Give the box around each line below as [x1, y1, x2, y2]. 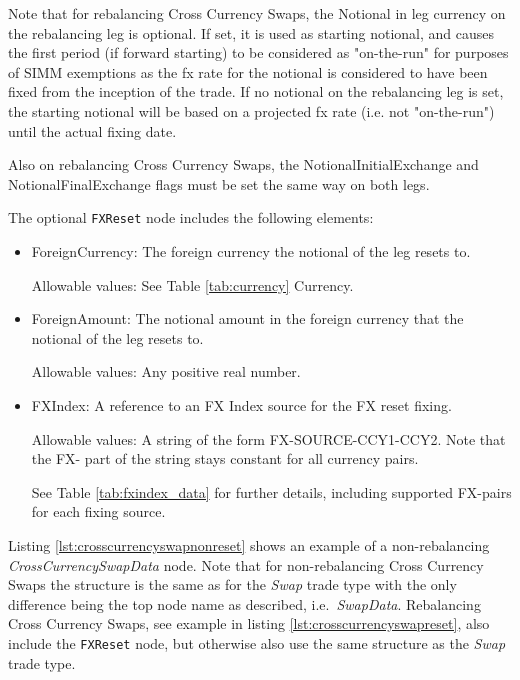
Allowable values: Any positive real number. [31, 361, 301, 382]
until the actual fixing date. [8, 120, 177, 141]
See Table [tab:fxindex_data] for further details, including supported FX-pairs [31, 481, 512, 502]
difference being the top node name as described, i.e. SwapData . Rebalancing [8, 593, 481, 614]
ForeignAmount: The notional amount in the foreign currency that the [31, 308, 464, 329]
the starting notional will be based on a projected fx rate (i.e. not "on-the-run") [8, 100, 495, 121]
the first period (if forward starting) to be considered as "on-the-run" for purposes [8, 42, 509, 63]
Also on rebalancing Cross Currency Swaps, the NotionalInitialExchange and [8, 154, 479, 175]
